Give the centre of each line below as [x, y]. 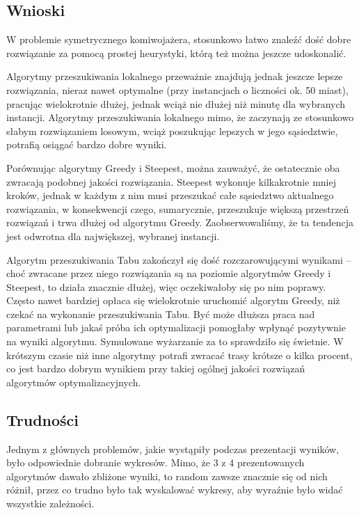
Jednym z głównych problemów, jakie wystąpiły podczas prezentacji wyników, [173, 449]
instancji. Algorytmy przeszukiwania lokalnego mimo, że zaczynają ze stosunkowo [180, 117]
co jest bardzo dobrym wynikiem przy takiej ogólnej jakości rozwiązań [156, 369]
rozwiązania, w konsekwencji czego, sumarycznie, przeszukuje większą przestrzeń [178, 208]
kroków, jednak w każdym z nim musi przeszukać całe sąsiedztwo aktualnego [170, 195]
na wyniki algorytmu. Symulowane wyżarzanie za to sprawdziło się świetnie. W [175, 341]
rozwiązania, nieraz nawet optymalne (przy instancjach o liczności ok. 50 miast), [177, 89]
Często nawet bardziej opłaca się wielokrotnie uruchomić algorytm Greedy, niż [173, 300]
